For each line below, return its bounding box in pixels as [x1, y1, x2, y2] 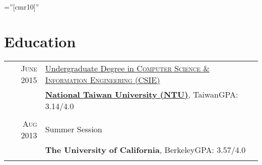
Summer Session [45, 123, 102, 135]
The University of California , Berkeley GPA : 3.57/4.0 [45, 143, 246, 155]
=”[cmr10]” [4, 2, 39, 12]
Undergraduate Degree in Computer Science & [45, 62, 210, 74]
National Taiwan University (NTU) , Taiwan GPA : [45, 88, 238, 100]
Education [4, 31, 76, 51]
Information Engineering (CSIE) [45, 73, 160, 86]
